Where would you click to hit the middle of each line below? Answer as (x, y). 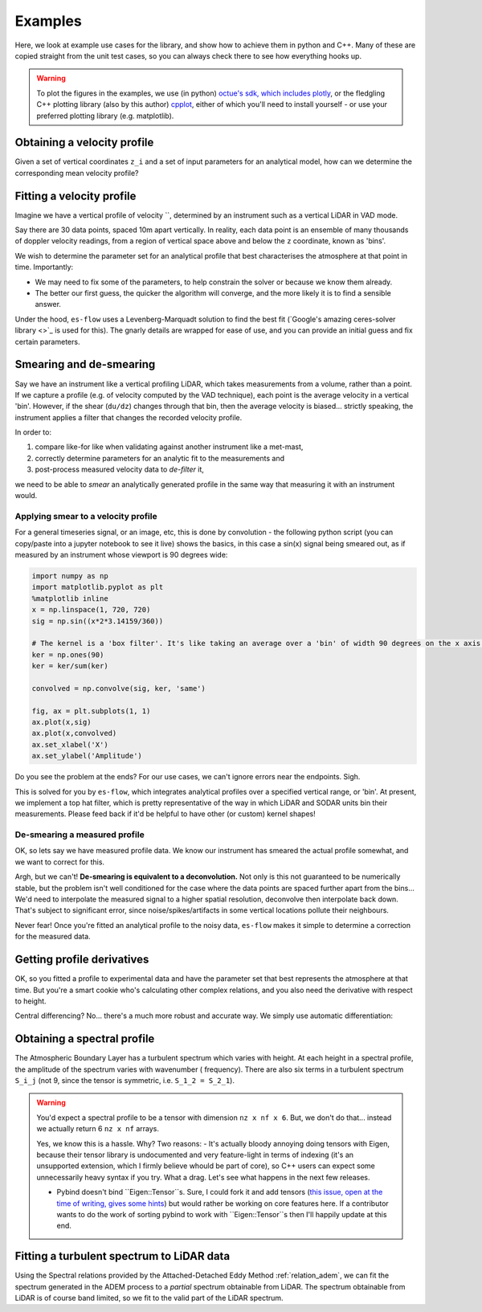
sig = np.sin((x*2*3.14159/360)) (98, 621)
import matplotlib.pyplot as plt (98, 587)
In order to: (33, 432)
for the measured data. (53, 937)
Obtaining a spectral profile (85, 1039)
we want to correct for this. (59, 862)
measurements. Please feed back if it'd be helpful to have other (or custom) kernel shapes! (165, 814)
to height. (31, 1001)
